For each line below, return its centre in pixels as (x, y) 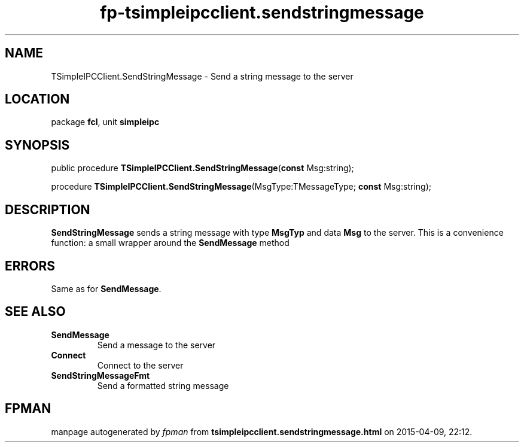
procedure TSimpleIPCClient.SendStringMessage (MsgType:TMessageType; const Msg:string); (241, 187)
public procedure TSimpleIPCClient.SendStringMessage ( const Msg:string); (202, 168)
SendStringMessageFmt (100, 375)
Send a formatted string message (163, 385)
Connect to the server (140, 365)
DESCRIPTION (48, 209)
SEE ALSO (35, 312)
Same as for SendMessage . (106, 288)
